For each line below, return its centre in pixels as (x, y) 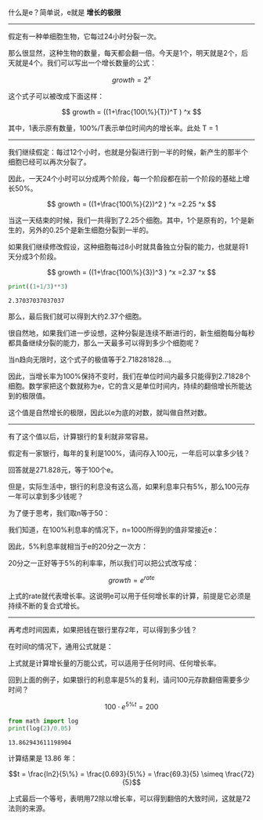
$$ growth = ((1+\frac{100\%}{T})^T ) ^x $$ (131, 111)
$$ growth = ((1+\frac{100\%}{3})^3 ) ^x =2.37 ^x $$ (131, 272)
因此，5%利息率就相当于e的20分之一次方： (78, 546)
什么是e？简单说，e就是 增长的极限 (65, 12)
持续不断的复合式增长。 (46, 606)
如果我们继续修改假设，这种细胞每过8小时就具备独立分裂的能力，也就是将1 (128, 246)
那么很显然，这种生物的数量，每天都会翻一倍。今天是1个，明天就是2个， (125, 53)
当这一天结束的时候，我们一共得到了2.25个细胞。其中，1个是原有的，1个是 (128, 220)
